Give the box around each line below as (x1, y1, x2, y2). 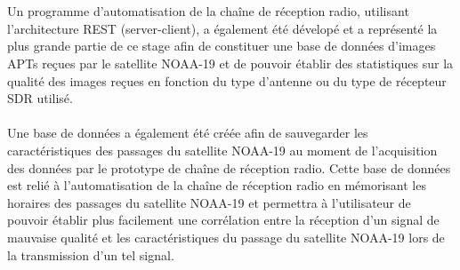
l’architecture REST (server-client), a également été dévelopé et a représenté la (7, 19, 438, 37)
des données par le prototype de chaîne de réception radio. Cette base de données (7, 158, 451, 177)
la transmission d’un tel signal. (7, 245, 174, 264)
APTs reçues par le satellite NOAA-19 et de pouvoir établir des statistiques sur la (7, 53, 454, 72)
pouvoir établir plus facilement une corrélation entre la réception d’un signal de (7, 210, 440, 229)
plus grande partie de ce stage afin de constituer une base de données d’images (7, 36, 436, 55)
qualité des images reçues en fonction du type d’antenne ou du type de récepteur (7, 71, 447, 90)
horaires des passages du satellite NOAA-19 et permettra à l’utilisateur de (7, 193, 411, 211)
